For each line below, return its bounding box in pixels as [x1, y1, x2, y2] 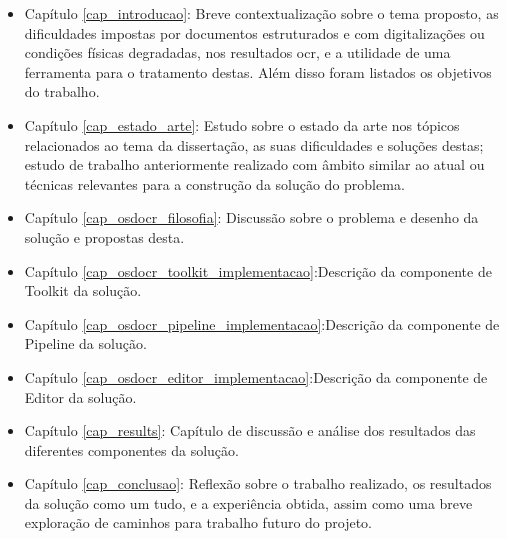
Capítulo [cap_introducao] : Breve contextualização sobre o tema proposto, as [24, 3, 499, 23]
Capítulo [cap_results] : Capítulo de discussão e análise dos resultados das [24, 420, 476, 441]
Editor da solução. [24, 386, 137, 407]
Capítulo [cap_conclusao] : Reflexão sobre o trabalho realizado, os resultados [24, 473, 492, 494]
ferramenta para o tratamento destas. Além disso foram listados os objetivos [24, 61, 492, 82]
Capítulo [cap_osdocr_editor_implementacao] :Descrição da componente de [24, 366, 488, 387]
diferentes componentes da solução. [24, 439, 239, 460]
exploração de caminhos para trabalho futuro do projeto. [24, 512, 373, 533]
